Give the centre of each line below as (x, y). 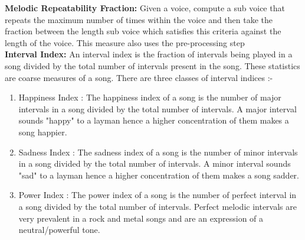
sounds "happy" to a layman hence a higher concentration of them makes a (154, 120)
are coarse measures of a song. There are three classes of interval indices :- (139, 77)
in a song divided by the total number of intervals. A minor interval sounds (155, 163)
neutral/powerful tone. (59, 230)
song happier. (43, 132)
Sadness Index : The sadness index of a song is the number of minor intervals (158, 152)
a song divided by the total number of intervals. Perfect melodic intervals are (158, 206)
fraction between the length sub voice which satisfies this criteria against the (143, 31)
